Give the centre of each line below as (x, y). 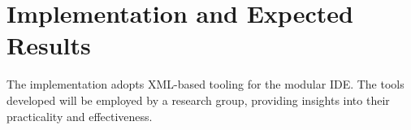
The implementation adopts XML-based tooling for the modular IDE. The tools (205, 84)
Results (49, 45)
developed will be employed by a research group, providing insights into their (198, 100)
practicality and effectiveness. (80, 116)
